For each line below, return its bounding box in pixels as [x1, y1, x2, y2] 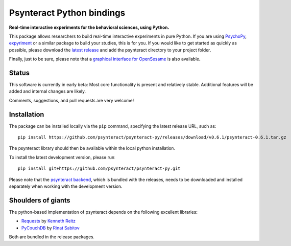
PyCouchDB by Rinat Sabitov [21, 225, 80, 231]
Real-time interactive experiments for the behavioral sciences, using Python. [9, 24, 170, 30]
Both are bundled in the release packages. [9, 234, 95, 240]
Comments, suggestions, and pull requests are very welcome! [9, 97, 134, 103]
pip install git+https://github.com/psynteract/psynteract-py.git [18, 166, 181, 171]
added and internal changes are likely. [9, 89, 86, 94]
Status [9, 68, 30, 77]
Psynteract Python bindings [9, 7, 125, 18]
